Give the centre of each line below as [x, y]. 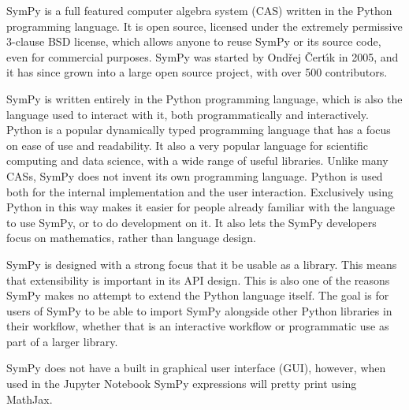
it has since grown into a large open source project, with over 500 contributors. [197, 72]
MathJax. [30, 399]
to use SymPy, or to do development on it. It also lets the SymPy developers [191, 222]
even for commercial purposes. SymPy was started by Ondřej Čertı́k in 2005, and [203, 56]
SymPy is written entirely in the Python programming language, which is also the [204, 98]
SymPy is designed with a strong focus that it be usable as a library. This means [202, 264]
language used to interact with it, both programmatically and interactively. [188, 114]
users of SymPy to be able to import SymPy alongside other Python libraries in [199, 310]
